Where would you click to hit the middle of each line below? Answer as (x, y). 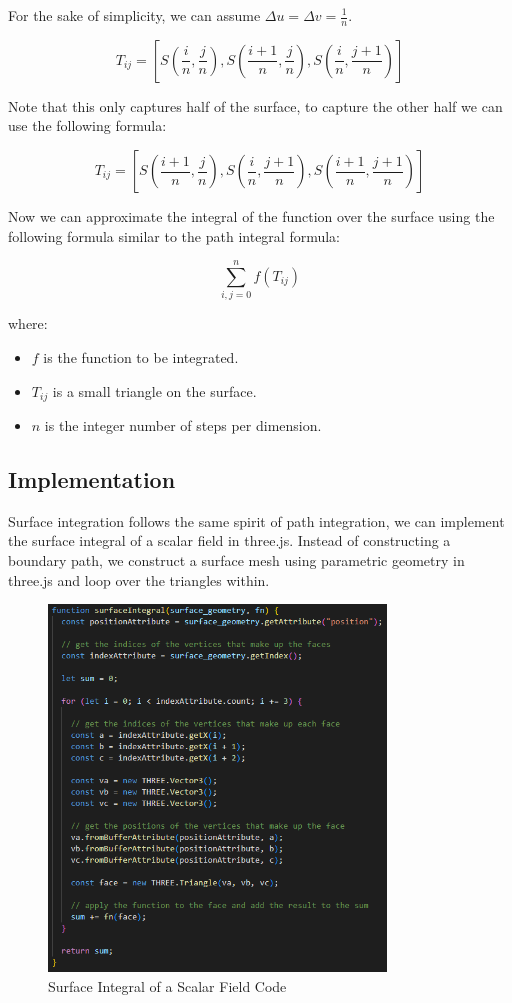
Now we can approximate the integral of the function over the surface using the (251, 216)
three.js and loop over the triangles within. (139, 579)
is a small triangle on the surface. (154, 390)
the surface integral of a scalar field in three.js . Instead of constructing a (229, 540)
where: (28, 323)
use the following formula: (87, 125)
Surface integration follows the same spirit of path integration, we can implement (256, 520)
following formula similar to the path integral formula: (174, 235)
